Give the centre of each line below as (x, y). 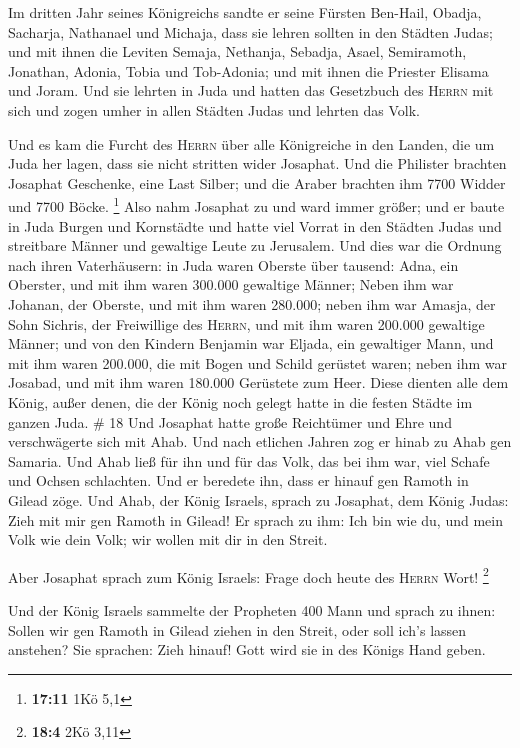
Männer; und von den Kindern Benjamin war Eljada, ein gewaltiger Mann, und (251, 343)
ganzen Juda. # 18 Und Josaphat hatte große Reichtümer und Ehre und (230, 421)
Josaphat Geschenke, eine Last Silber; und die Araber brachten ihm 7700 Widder (257, 182)
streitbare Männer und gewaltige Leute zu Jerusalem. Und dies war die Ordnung (255, 245)
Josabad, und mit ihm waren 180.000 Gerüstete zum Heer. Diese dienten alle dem (258, 382)
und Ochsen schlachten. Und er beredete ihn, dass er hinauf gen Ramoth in (238, 480)
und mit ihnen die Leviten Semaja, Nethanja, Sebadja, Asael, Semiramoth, (237, 51)
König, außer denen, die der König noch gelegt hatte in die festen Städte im (240, 401)
